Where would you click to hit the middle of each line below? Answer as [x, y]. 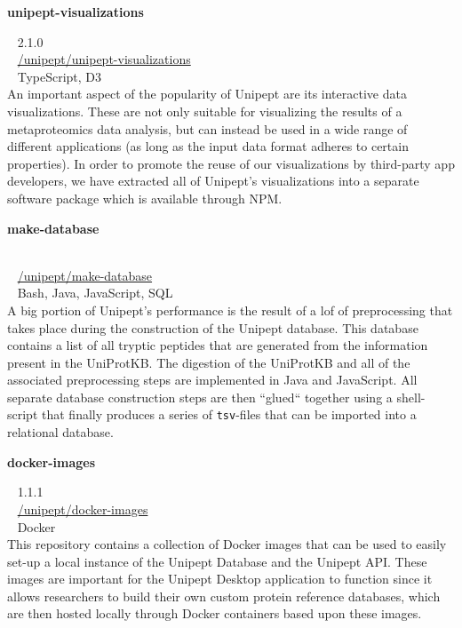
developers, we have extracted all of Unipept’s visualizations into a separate [213, 181]
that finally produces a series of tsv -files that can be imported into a [229, 414]
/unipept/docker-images [83, 509]
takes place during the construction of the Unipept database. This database [213, 327]
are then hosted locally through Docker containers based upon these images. [215, 613]
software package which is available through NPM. [145, 198]
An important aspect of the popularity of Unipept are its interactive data [207, 94]
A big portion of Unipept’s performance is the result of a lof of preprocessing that [230, 310]
